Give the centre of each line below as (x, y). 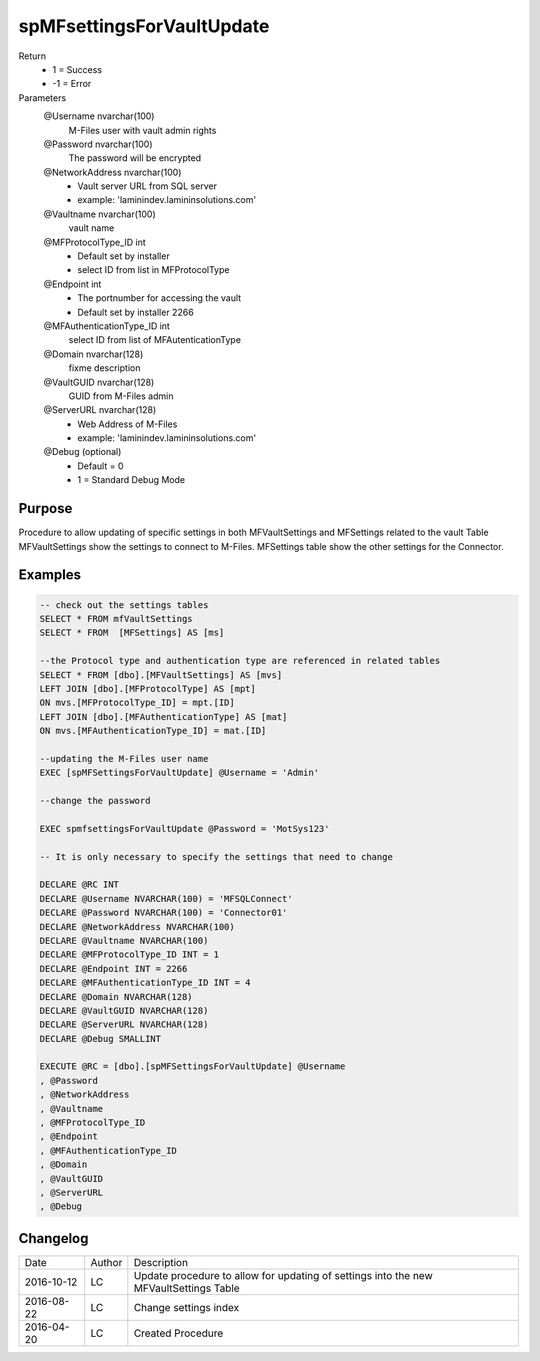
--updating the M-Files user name (124, 758)
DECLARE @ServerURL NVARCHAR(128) (124, 1024)
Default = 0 (100, 466)
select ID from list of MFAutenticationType (155, 340)
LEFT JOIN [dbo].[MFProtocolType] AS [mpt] (148, 688)
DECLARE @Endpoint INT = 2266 (113, 968)
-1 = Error (72, 84)
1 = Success (77, 69)
